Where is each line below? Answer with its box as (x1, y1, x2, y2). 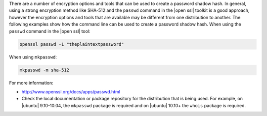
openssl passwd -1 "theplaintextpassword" (19, 41, 124, 47)
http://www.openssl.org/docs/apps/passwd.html (21, 88, 121, 94)
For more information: (9, 80, 54, 86)
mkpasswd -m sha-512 (19, 67, 69, 73)
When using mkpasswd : (9, 54, 57, 60)
